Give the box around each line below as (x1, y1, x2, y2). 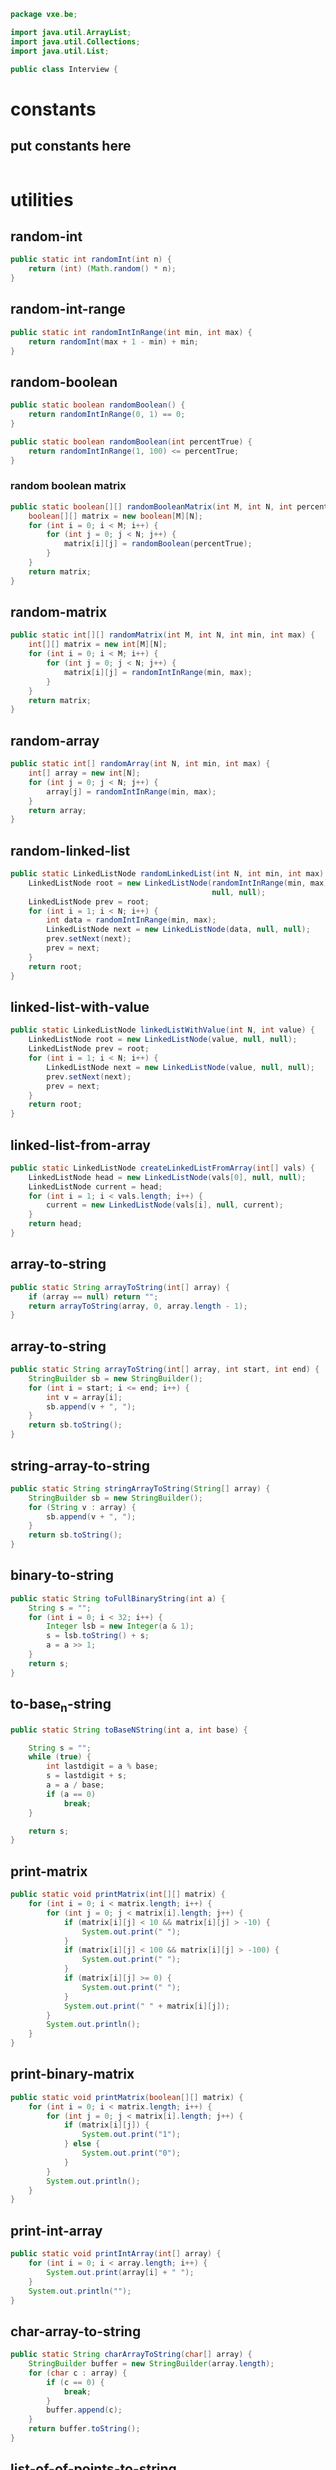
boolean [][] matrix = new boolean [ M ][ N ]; (28, 511, 203, 521)
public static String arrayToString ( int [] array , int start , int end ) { (10, 1365, 320, 1375)
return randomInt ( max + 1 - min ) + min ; (28, 336, 199, 347)
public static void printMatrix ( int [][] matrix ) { (10, 1890, 226, 1900)
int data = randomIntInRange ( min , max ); (46, 915, 217, 925)
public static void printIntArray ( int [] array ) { (10, 2249, 222, 2259)
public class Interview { (10, 64, 118, 74)
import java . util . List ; (10, 46, 110, 56)
